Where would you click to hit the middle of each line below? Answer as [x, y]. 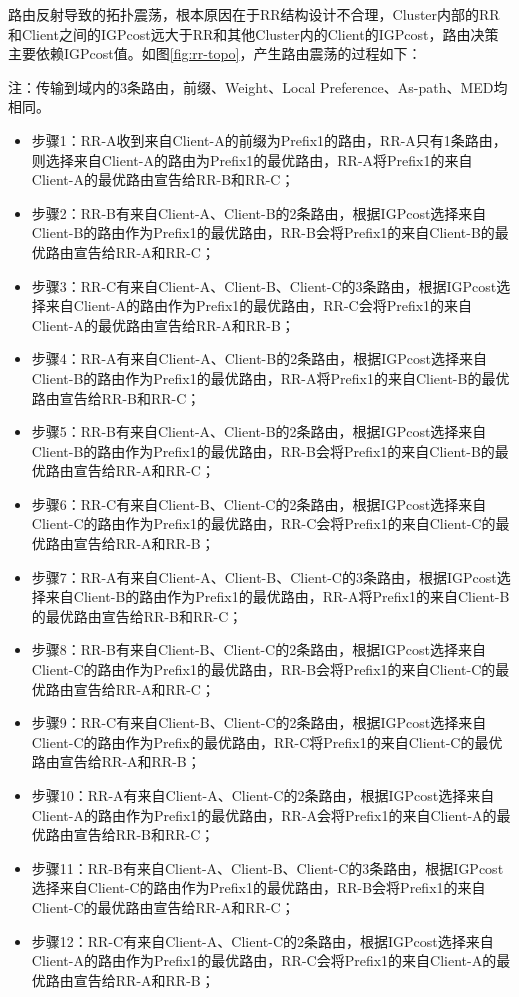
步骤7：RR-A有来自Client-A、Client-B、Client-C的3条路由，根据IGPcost [264, 576]
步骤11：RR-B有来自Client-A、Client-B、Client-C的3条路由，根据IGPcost [267, 867]
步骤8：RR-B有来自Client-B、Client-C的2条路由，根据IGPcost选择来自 [258, 649]
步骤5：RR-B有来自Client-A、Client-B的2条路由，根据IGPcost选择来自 [259, 431]
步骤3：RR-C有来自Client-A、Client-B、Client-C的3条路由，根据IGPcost [264, 285]
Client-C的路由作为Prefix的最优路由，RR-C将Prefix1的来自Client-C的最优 [267, 741]
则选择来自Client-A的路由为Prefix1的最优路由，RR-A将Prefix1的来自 [252, 159]
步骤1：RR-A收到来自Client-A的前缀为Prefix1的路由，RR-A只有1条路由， [269, 139]
